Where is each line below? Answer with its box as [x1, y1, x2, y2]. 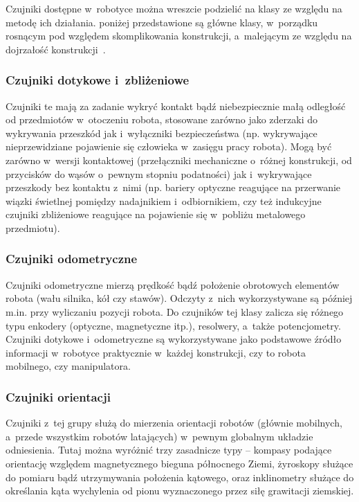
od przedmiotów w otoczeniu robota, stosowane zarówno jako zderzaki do [6, 112, 318, 127]
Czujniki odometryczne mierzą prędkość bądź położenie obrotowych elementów [6, 277, 340, 292]
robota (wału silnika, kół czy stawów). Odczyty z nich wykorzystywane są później [6, 291, 353, 305]
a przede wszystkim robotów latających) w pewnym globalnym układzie [6, 429, 313, 443]
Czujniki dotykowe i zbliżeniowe [6, 71, 190, 89]
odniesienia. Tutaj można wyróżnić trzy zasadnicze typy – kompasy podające [6, 442, 332, 457]
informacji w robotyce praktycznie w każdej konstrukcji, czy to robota [6, 345, 306, 359]
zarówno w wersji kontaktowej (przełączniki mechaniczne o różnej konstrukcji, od [6, 152, 352, 167]
